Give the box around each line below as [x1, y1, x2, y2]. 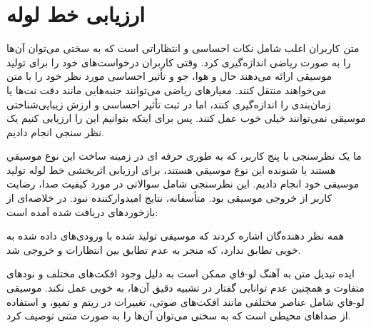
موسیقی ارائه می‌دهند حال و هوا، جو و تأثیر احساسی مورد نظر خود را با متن [6, 68, 332, 83]
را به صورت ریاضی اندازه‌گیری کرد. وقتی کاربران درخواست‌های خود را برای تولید [6, 54, 351, 69]
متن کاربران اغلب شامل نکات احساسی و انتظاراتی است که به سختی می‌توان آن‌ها [6, 41, 360, 56]
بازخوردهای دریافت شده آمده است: [6, 204, 158, 219]
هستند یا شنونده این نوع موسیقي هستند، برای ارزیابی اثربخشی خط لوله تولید [6, 162, 336, 177]
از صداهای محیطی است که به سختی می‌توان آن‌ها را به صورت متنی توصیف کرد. [6, 308, 351, 323]
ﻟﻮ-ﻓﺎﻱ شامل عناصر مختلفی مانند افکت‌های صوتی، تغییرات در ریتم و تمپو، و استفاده [6, 294, 365, 309]
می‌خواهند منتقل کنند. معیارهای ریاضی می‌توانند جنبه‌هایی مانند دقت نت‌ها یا [6, 82, 326, 97]
